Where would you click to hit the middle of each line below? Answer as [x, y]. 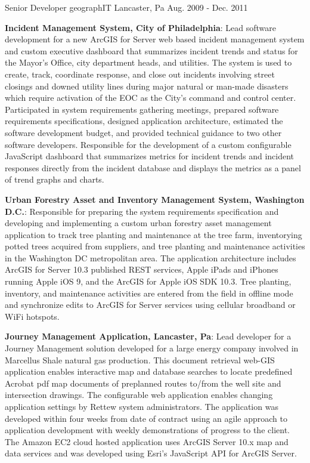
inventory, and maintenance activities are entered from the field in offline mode [149, 293]
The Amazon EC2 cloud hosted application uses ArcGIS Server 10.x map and [147, 441]
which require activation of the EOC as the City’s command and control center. [151, 98]
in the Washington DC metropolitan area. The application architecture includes [151, 257]
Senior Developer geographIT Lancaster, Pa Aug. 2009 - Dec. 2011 [126, 7]
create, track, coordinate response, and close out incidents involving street [140, 74]
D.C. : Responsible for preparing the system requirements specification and [142, 211]
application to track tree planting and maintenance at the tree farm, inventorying [154, 234]
